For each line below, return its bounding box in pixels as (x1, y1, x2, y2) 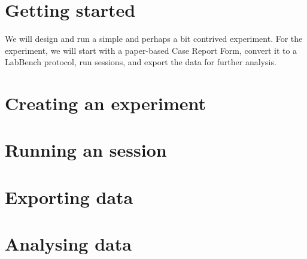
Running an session (5, 138, 167, 162)
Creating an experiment (5, 91, 206, 115)
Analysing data (5, 231, 132, 256)
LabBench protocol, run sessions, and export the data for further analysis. (5, 56, 276, 68)
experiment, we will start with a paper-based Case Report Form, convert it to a (5, 44, 297, 56)
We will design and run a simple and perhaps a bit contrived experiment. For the (5, 32, 303, 45)
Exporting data (5, 184, 133, 209)
